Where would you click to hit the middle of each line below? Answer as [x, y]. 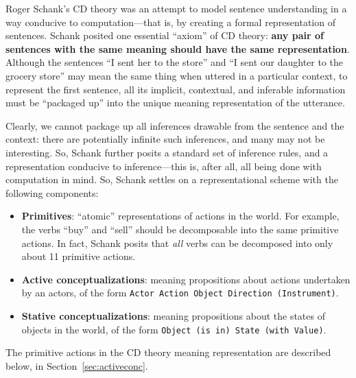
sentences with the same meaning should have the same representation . [178, 48]
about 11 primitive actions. [79, 256]
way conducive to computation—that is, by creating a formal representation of [170, 22]
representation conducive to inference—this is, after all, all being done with [164, 166]
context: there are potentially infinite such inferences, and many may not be [165, 139]
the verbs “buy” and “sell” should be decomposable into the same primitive [180, 229]
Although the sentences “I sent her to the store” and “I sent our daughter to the [175, 62]
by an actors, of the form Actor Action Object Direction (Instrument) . [180, 293]
